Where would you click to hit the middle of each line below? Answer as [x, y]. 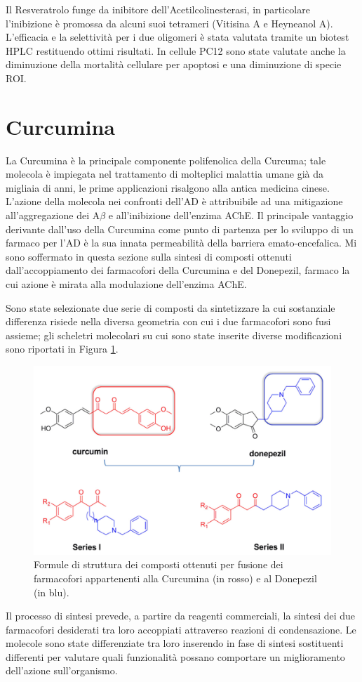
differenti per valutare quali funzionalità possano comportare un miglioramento [175, 656]
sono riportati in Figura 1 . [62, 349]
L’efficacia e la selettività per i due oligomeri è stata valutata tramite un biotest [177, 37]
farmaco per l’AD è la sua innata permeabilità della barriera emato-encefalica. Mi [181, 243]
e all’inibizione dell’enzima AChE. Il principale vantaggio [231, 215]
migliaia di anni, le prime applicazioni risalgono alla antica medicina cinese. [168, 187]
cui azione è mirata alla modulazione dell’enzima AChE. [126, 284]
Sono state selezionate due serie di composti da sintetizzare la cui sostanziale [170, 307]
